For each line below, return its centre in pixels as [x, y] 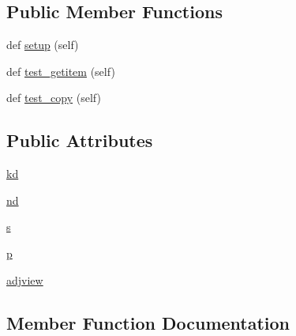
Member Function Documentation [148, 322]
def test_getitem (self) [61, 71]
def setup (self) [43, 45]
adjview [25, 279]
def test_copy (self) [54, 98]
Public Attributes [80, 140]
